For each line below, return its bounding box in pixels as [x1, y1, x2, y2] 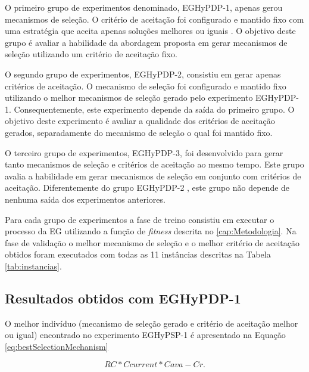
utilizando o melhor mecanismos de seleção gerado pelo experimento [5, 91, 253, 104]
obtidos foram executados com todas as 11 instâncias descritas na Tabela [5, 248, 271, 261]
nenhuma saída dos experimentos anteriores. [5, 193, 166, 205]
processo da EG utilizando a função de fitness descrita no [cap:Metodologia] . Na [5, 225, 296, 237]
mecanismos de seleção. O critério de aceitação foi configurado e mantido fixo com [5, 13, 304, 25]
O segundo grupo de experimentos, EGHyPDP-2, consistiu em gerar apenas [5, 67, 281, 80]
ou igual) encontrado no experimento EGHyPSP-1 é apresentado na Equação [5, 328, 286, 341]
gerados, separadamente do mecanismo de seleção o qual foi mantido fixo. [5, 126, 273, 138]
